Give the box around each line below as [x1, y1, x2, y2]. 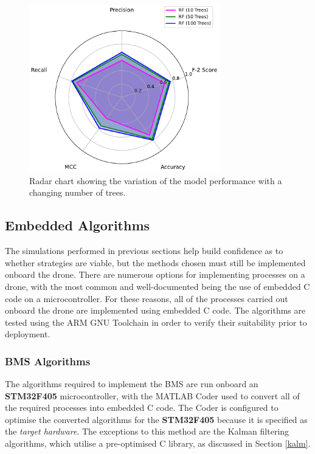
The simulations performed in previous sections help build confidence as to [5, 244, 283, 257]
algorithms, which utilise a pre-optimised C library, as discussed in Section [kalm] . [5, 437, 311, 450]
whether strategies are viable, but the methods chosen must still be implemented [5, 256, 306, 269]
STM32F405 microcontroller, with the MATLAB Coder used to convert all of [5, 389, 300, 402]
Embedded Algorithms [5, 216, 150, 235]
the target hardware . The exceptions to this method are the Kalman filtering [5, 425, 289, 438]
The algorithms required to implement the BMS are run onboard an [5, 377, 258, 390]
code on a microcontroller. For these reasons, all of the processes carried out [5, 292, 288, 304]
